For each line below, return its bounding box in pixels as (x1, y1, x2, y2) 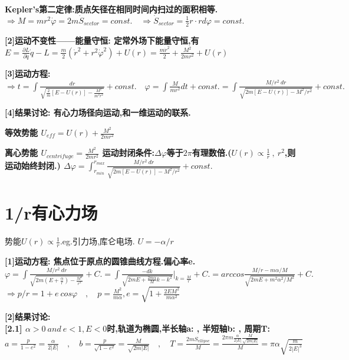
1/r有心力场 (5, 201, 98, 225)
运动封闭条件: (102, 146, 154, 159)
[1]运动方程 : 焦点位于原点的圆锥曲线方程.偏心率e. (5, 255, 196, 267)
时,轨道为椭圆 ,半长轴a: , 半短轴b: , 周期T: (107, 322, 270, 334)
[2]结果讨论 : (5, 310, 51, 322)
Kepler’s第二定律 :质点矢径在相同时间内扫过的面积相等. (5, 3, 218, 15)
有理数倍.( (192, 146, 232, 159)
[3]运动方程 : (5, 67, 51, 80)
